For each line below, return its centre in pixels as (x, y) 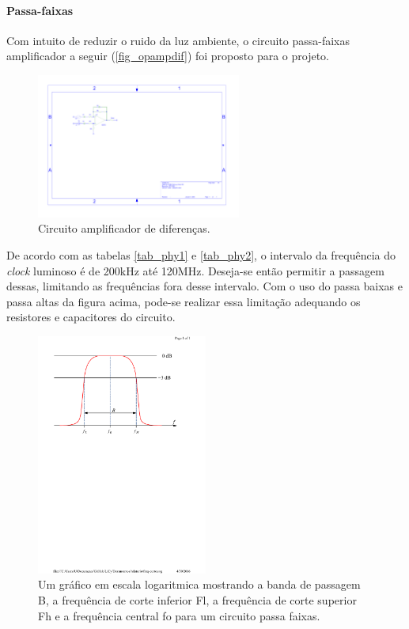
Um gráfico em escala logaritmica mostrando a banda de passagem (199, 584)
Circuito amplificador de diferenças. (124, 228)
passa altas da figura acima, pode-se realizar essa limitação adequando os (184, 301)
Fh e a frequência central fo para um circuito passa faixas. (179, 615)
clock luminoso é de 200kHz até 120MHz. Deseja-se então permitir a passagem (195, 270)
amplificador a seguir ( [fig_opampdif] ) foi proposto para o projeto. (168, 56)
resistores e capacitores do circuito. (91, 317)
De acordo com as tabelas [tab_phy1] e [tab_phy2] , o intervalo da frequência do (201, 254)
